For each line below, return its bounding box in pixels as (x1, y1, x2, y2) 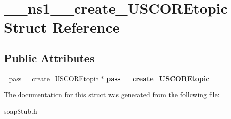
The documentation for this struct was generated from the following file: (4, 89, 220, 100)
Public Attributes (4, 50, 95, 65)
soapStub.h (4, 105, 37, 116)
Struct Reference (4, 17, 120, 37)
